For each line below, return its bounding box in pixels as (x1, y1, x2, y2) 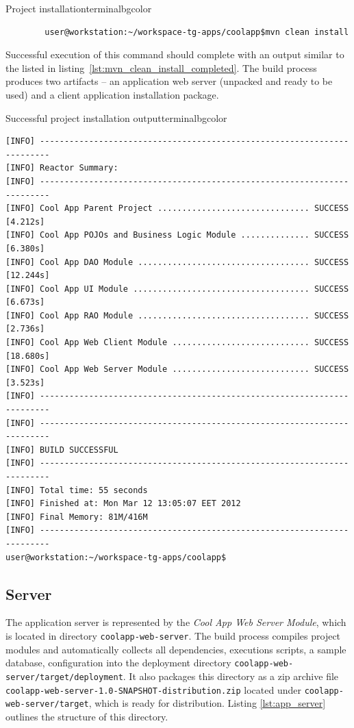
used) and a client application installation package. (5, 87, 219, 101)
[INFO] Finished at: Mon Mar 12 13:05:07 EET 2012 (5, 499, 241, 509)
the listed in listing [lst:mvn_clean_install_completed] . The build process (5, 60, 317, 75)
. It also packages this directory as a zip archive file (123, 668, 339, 683)
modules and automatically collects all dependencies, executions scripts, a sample (5, 642, 346, 656)
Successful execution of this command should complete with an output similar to (5, 47, 344, 62)
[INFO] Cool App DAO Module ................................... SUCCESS (5, 257, 349, 267)
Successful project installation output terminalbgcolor (5, 110, 227, 125)
